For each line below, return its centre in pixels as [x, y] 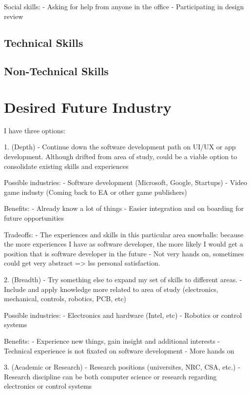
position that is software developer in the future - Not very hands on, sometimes [124, 253]
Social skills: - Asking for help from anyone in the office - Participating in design [124, 6]
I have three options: [35, 130]
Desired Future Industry [88, 107]
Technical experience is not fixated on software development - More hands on [119, 350]
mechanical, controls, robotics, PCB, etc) [65, 299]
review [14, 16]
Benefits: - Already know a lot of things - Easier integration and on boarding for [124, 208]
